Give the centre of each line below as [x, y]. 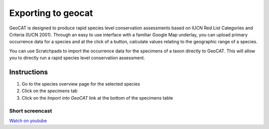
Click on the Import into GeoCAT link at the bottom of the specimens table [97, 98]
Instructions [29, 72]
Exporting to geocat [51, 13]
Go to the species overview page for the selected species [81, 84]
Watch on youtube [28, 121]
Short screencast [31, 111]
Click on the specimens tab [50, 91]
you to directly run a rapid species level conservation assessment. [77, 58]
